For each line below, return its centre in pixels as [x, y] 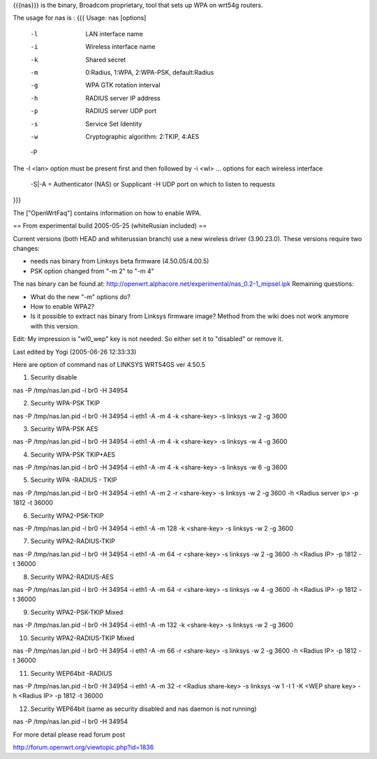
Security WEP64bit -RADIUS [71, 673]
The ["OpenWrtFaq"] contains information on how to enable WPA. [107, 212]
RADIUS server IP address [123, 98]
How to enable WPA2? [62, 306]
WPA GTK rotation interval [123, 85]
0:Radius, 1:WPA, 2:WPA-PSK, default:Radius [150, 72]
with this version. [55, 326]
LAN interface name [114, 34]
